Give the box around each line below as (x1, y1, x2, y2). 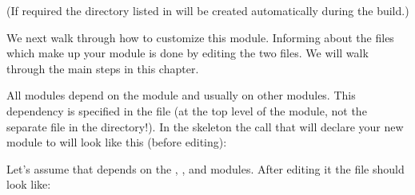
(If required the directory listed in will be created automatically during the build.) (6, 2, 409, 18)
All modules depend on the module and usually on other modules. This (6, 87, 356, 103)
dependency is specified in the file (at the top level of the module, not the (6, 102, 367, 119)
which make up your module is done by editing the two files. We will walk (6, 45, 369, 61)
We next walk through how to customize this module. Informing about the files (6, 29, 394, 45)
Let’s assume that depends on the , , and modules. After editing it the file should (6, 160, 405, 177)
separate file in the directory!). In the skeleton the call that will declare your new (6, 118, 404, 135)
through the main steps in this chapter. (6, 60, 199, 76)
